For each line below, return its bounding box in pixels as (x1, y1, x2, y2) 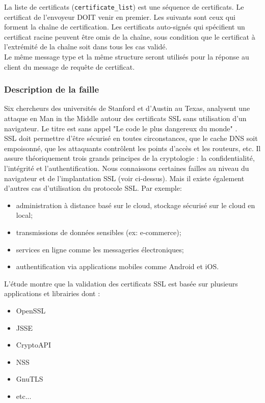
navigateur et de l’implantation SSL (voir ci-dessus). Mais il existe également (4, 172, 245, 183)
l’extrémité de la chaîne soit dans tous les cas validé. (4, 41, 168, 52)
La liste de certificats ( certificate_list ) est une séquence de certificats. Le (4, 2, 244, 12)
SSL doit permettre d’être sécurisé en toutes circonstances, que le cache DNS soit (4, 133, 258, 143)
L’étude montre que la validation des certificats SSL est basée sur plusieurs (4, 278, 238, 289)
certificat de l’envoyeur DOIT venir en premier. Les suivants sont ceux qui (4, 11, 235, 22)
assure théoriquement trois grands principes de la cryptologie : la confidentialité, (4, 153, 255, 163)
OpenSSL (16, 305, 46, 315)
